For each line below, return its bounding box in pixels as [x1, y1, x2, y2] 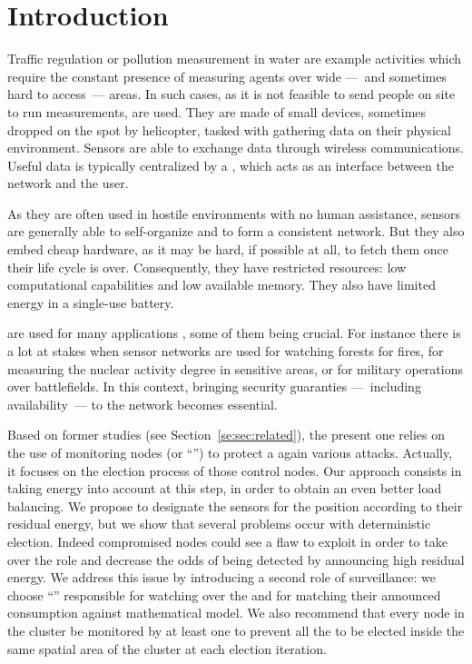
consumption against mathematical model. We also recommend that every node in [7, 603, 465, 622]
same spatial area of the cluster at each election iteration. [7, 639, 327, 658]
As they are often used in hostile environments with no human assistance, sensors [7, 203, 461, 223]
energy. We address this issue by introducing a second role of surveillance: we [7, 568, 437, 587]
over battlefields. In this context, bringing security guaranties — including [7, 377, 421, 396]
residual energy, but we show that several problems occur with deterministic [7, 514, 431, 533]
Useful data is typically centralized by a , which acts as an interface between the [7, 155, 454, 174]
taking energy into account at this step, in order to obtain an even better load [7, 479, 442, 498]
